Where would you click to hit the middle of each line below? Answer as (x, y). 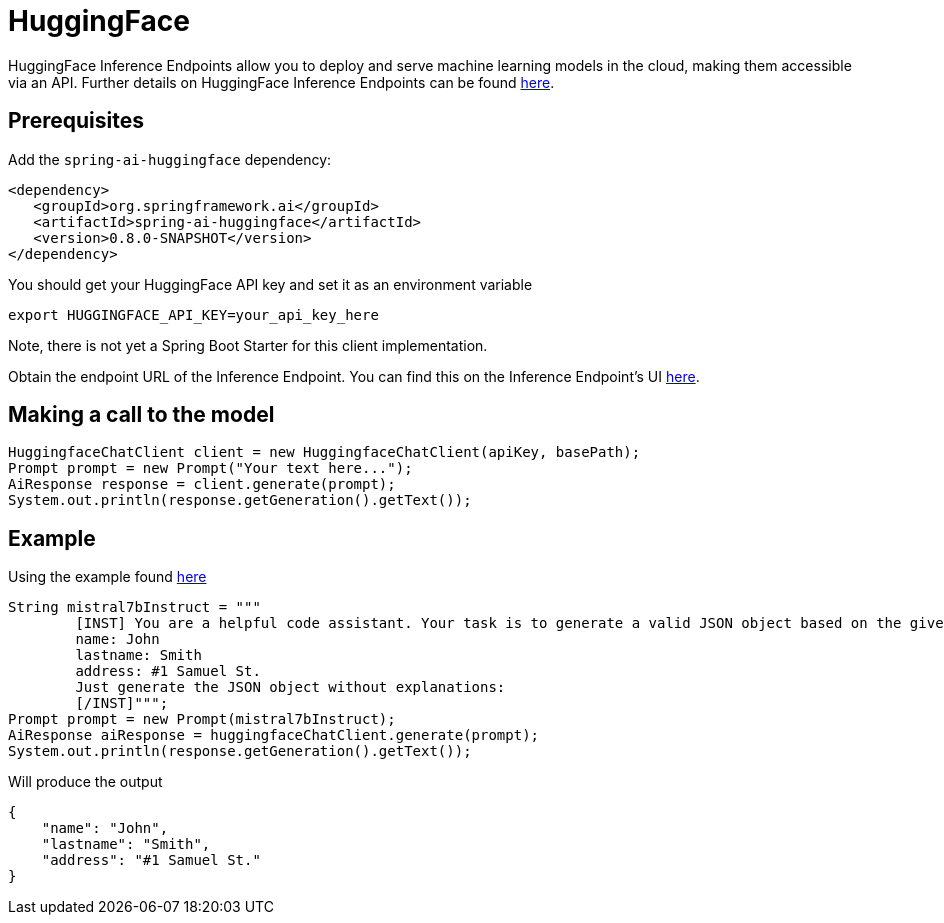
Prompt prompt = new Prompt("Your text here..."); (210, 468)
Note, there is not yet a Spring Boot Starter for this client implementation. (248, 345)
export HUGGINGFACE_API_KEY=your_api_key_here (193, 314)
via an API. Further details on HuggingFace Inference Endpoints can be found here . (281, 82)
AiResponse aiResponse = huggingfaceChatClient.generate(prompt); (274, 735)
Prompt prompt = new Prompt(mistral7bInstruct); (202, 719)
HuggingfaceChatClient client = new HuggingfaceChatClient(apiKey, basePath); (324, 452)
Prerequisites (76, 121)
